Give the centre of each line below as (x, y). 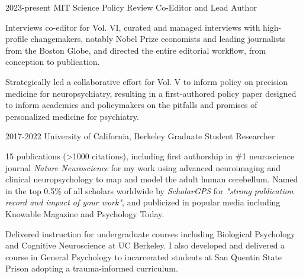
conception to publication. (53, 62)
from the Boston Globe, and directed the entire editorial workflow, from (136, 50)
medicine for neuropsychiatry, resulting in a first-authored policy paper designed (151, 93)
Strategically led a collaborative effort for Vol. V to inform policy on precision (147, 81)
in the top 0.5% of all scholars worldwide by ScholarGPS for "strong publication (149, 190)
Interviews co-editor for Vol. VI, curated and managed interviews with (133, 27)
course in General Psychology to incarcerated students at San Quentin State (144, 256)
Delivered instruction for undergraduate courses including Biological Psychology (150, 233)
